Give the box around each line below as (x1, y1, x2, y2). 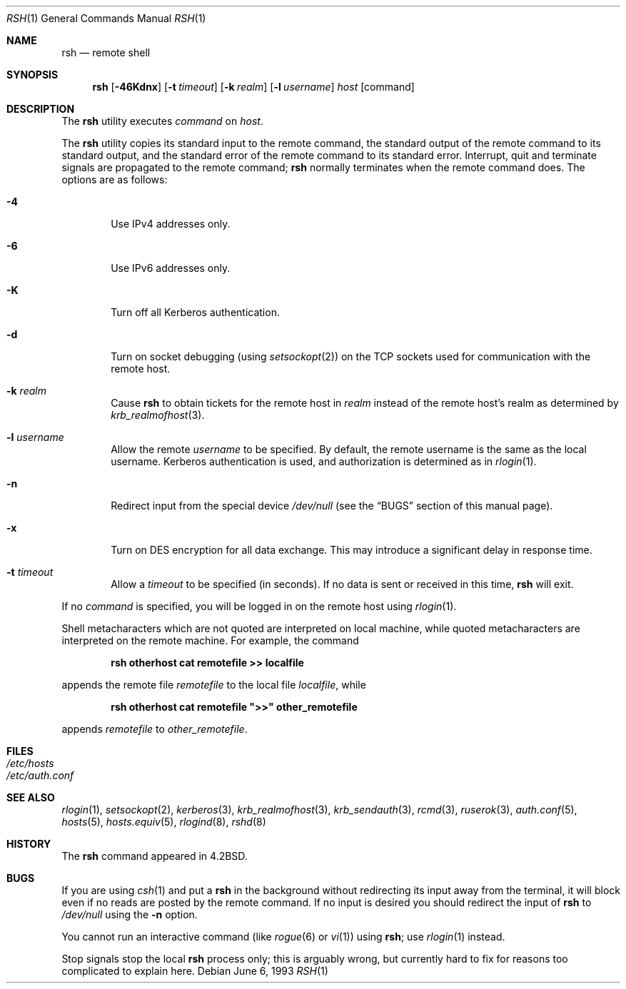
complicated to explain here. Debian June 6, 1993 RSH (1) (61, 965, 328, 977)
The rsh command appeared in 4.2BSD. (61, 850, 248, 862)
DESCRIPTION (6, 103, 75, 115)
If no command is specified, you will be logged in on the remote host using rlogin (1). (61, 600, 457, 612)
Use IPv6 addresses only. (111, 262, 231, 274)
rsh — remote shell (61, 46, 151, 59)
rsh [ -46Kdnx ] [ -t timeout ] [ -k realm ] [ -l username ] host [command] (92, 81, 415, 93)
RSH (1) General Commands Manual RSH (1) (6, 12, 206, 24)
